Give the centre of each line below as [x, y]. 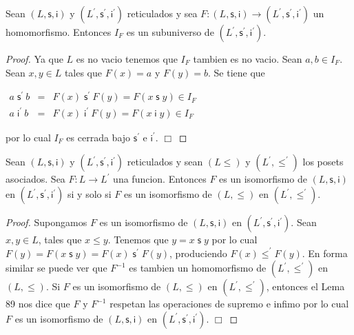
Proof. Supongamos [46, 222]
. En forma [325, 253]
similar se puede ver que [56, 268]
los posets [323, 162]
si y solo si [90, 194]
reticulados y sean [165, 162]
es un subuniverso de [170, 32]
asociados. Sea [35, 179]
